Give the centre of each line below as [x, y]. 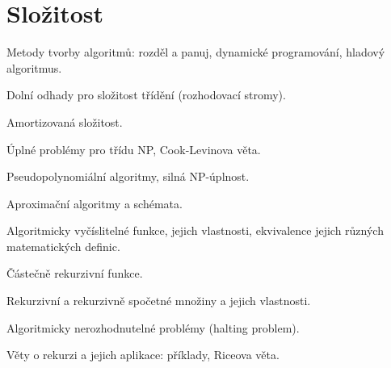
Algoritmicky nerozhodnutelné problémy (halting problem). [153, 327]
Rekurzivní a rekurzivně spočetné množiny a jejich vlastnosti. [159, 301]
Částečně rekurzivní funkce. [75, 273]
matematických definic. [63, 246]
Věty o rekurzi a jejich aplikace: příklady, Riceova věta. [143, 355]
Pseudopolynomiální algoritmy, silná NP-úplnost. [128, 176]
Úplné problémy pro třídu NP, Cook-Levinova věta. [134, 149]
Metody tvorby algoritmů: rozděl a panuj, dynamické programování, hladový [196, 52]
